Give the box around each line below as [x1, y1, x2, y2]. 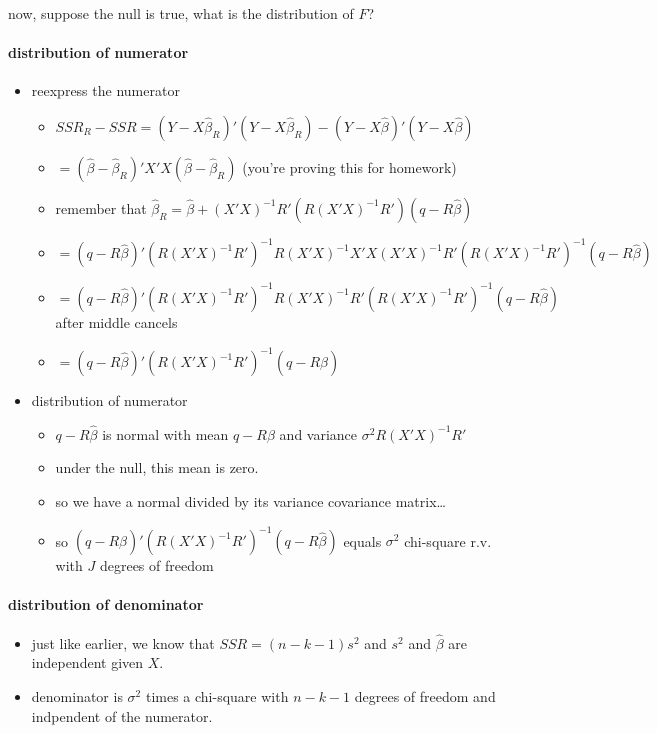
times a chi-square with [145, 685, 289, 706]
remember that [55, 197, 147, 218]
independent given [31, 652, 144, 673]
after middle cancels [55, 311, 178, 332]
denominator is [31, 685, 123, 706]
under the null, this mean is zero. [55, 457, 259, 478]
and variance [279, 423, 358, 444]
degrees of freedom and [354, 685, 496, 706]
